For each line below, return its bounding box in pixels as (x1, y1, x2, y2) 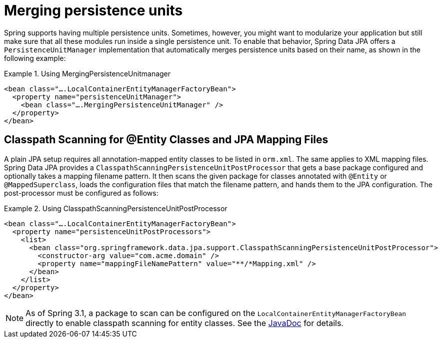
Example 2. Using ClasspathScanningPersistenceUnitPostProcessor (4, 204, 227, 213)
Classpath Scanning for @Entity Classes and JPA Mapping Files (4, 133, 328, 146)
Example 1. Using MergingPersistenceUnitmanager (4, 69, 171, 78)
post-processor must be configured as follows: (4, 188, 158, 197)
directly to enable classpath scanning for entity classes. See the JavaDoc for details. (25, 318, 343, 328)
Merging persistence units (4, 2, 183, 19)
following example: (4, 53, 66, 62)
